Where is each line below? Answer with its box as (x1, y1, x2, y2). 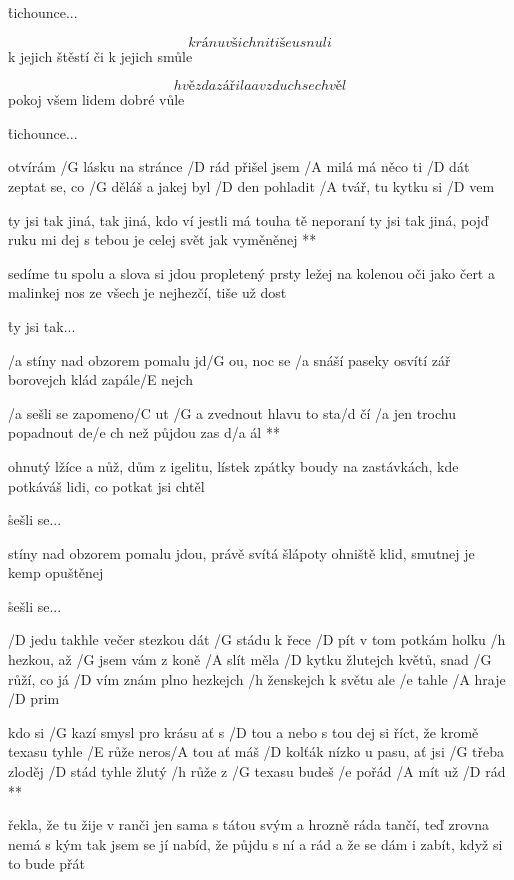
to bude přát (8, 853, 86, 874)
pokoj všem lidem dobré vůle (8, 89, 185, 110)
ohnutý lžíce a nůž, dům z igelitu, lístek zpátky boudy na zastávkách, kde (8, 455, 459, 476)
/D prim (8, 688, 60, 709)
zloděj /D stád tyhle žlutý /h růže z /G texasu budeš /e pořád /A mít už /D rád (8, 761, 506, 782)
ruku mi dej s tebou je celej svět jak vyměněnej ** (8, 229, 317, 250)
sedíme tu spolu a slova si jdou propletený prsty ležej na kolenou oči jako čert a (8, 262, 495, 283)
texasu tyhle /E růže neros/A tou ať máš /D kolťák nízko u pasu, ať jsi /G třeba (8, 741, 505, 762)
